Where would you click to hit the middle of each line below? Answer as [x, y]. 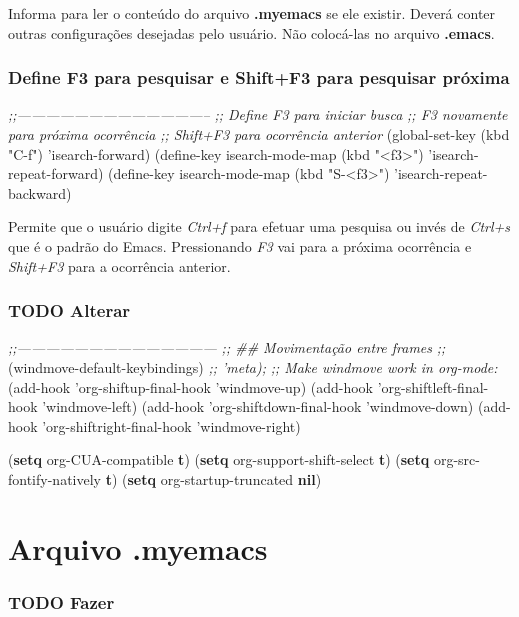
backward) [40, 192]
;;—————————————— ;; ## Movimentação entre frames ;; [227, 347]
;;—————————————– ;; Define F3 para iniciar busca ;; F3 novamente [258, 114]
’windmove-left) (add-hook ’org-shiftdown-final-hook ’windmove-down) [258, 406]
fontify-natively [54, 478]
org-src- [456, 459]
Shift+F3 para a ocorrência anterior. [119, 265]
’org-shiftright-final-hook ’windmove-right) [171, 425]
